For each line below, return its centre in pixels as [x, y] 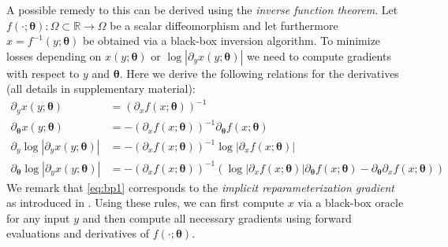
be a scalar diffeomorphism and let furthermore [224, 25]
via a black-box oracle [351, 203]
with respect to [43, 73]
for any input [38, 218]
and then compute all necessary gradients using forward [217, 218]
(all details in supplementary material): [101, 88]
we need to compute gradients [319, 55]
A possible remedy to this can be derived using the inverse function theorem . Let [202, 9]
